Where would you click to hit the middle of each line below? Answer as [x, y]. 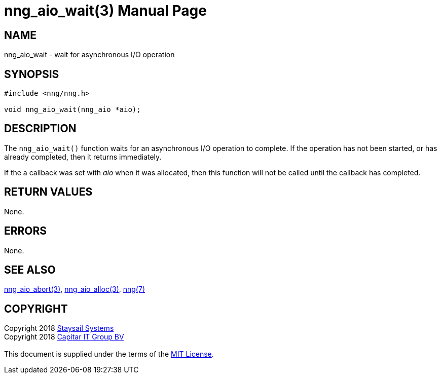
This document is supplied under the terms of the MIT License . [109, 354]
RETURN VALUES [48, 192]
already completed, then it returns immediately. [83, 157]
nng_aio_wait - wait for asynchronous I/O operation [89, 55]
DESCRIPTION [40, 129]
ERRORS [26, 231]
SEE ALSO [30, 270]
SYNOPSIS [32, 74]
